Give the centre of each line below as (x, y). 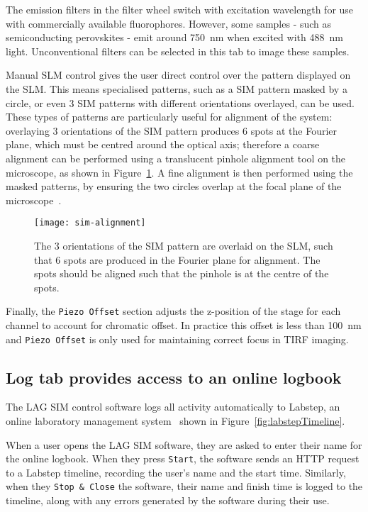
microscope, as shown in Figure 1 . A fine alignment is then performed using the (179, 172)
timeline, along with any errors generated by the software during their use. (168, 500)
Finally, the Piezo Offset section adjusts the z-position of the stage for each (173, 311)
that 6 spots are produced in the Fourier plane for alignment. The (177, 259)
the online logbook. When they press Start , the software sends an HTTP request (183, 458)
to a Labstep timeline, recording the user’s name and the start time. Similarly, (176, 472)
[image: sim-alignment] (90, 223)
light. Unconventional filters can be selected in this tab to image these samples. (178, 51)
